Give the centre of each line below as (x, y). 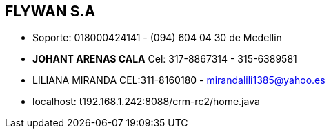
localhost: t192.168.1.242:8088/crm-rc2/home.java (146, 102)
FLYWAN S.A (50, 11)
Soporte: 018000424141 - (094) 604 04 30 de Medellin (157, 38)
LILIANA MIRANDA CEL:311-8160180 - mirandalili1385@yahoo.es (179, 80)
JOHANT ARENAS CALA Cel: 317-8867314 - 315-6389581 (165, 59)
